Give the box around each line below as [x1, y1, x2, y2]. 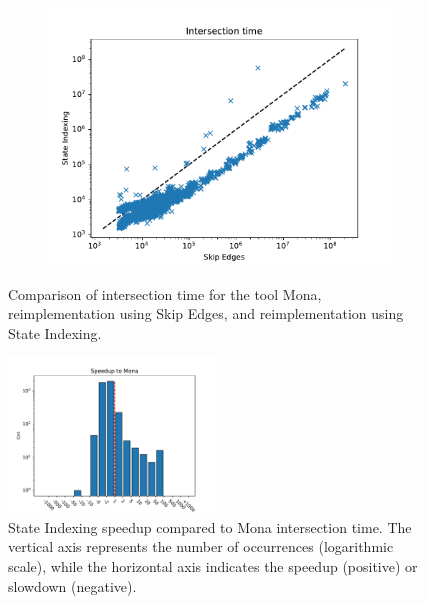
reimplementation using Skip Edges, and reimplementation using [8, 303, 404, 324]
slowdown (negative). [8, 575, 137, 596]
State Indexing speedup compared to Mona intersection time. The [8, 516, 412, 537]
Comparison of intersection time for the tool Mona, [8, 283, 322, 304]
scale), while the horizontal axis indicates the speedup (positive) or [8, 555, 418, 576]
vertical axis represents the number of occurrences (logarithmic [8, 536, 394, 557]
